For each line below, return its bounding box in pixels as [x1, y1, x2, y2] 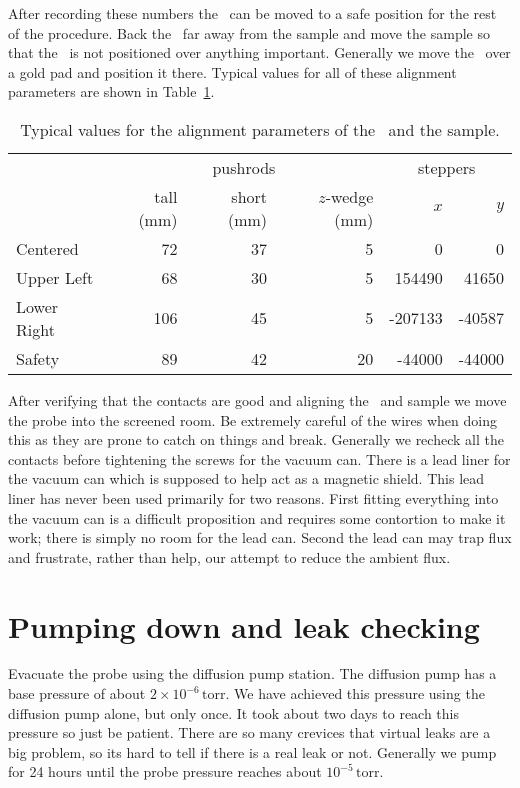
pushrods [212, 155, 276, 179]
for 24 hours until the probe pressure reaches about [8, 761, 322, 782]
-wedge [325, 184, 374, 208]
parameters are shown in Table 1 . [8, 81, 215, 102]
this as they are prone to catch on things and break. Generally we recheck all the [8, 429, 504, 450]
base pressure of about [8, 683, 146, 704]
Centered [16, 236, 79, 260]
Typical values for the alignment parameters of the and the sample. [20, 117, 500, 141]
